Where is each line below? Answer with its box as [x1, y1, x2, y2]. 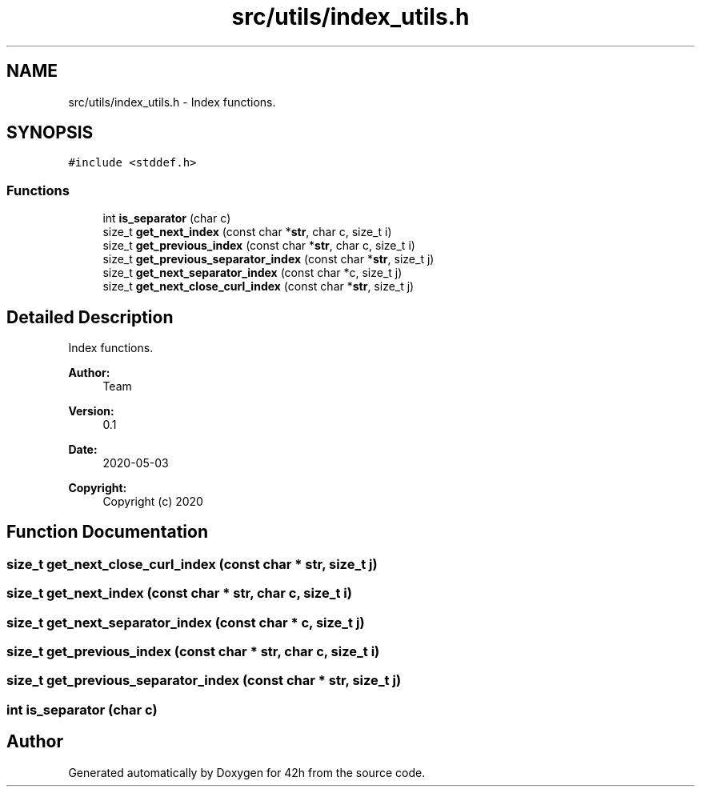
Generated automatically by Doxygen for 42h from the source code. [68, 765, 426, 779]
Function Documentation [6, 522, 208, 543]
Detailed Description [6, 306, 174, 327]
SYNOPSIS [6, 122, 94, 143]
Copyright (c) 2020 [102, 495, 203, 509]
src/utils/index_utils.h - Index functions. [68, 94, 276, 109]
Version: [68, 404, 114, 419]
